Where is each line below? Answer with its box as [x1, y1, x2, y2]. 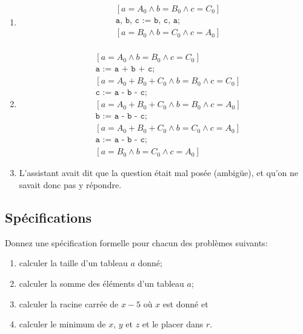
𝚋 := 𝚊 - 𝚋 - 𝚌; [95, 112, 147, 121]
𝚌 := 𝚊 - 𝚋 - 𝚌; [95, 88, 147, 97]
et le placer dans [142, 318, 204, 330]
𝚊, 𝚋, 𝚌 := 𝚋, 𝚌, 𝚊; [115, 16, 180, 25]
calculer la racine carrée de [19, 297, 119, 310]
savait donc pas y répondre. [19, 178, 122, 191]
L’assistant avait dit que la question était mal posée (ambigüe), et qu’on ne [19, 166, 299, 179]
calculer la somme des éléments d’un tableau [19, 277, 184, 289]
